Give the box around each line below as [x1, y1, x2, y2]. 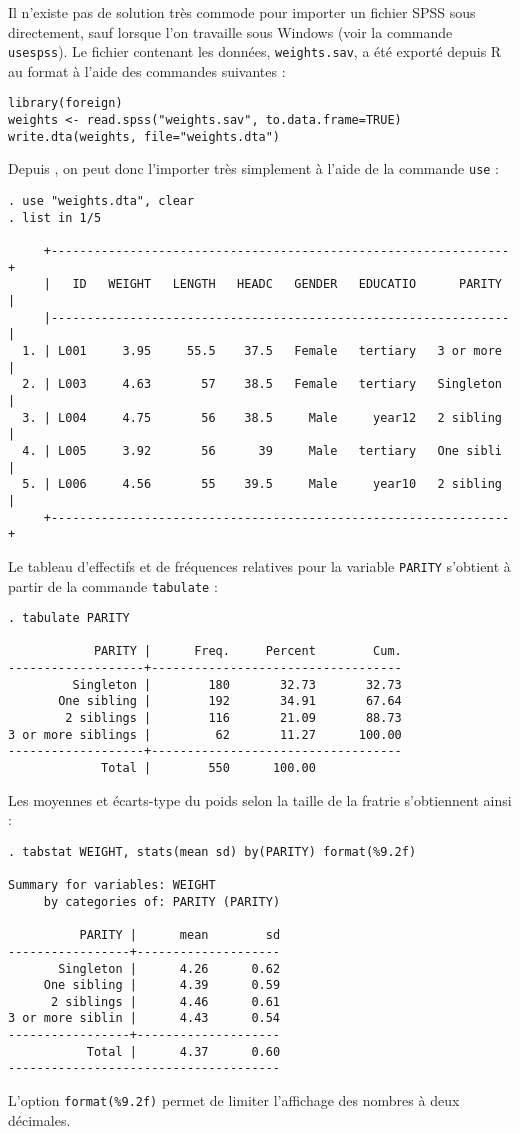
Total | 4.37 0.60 [86, 1044, 281, 1059]
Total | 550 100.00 [101, 761, 316, 776]
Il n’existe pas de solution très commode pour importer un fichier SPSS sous [8, 2, 476, 22]
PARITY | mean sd [79, 928, 281, 943]
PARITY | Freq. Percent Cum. [93, 644, 402, 659]
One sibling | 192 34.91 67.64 [58, 694, 402, 709]
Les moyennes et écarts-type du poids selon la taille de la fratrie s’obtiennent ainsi [8, 789, 512, 810]
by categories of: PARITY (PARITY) [43, 894, 281, 909]
